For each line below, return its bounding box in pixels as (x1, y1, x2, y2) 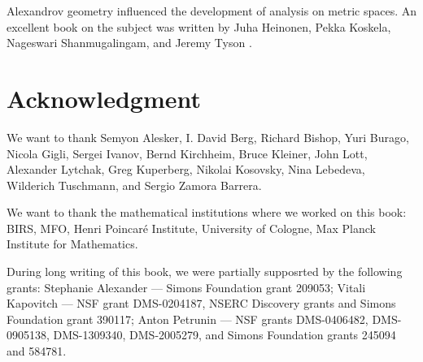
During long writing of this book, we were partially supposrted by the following (7, 263, 403, 280)
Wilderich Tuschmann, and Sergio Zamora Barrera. (7, 176, 262, 193)
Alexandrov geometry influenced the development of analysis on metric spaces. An (7, 2, 417, 19)
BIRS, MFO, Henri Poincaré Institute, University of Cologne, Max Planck (7, 219, 376, 236)
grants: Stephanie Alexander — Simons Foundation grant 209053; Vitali (7, 278, 366, 295)
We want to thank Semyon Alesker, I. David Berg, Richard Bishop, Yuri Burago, (7, 128, 409, 145)
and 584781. (7, 343, 67, 360)
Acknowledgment (7, 81, 201, 114)
